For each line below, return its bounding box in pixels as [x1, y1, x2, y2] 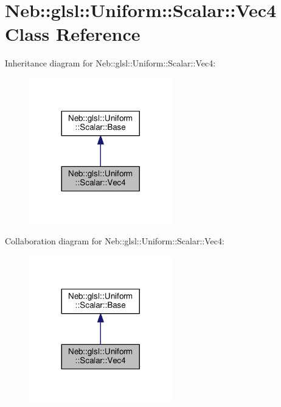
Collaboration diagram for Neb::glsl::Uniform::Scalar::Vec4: [5, 235, 224, 247]
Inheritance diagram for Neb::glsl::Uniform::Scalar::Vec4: [5, 57, 216, 69]
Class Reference [5, 21, 140, 46]
